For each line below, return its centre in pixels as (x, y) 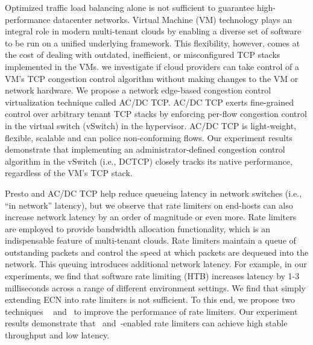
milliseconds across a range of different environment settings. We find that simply (155, 287)
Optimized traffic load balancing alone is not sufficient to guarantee (130, 7)
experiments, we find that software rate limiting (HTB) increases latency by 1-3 (152, 276)
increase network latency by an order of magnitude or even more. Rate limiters (151, 217)
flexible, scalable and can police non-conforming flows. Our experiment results (149, 137)
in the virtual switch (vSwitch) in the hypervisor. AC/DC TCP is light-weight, (150, 125)
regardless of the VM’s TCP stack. (69, 173)
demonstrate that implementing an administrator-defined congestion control (145, 149)
